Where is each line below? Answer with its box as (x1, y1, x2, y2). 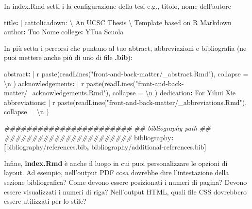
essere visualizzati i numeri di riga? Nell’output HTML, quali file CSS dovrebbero (4, 186, 247, 196)
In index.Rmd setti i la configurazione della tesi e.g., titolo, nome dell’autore (4, 1, 231, 11)
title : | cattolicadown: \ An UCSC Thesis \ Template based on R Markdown (4, 17, 232, 27)
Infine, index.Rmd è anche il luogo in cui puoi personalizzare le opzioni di (4, 158, 228, 168)
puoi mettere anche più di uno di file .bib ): (4, 52, 133, 62)
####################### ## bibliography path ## (4, 122, 211, 133)
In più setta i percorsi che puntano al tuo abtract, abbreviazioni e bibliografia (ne (4, 43, 247, 53)
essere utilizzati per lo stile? (4, 196, 86, 206)
